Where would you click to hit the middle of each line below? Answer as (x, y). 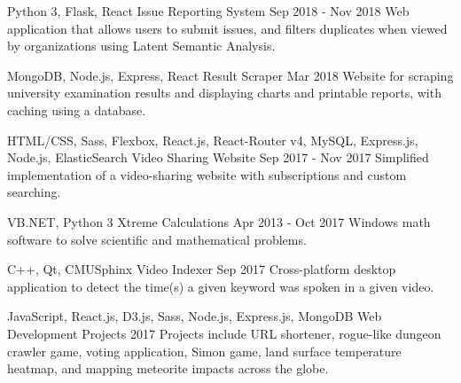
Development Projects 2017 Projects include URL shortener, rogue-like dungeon (224, 333)
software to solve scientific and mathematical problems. (157, 239)
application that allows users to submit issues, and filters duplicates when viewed (227, 28)
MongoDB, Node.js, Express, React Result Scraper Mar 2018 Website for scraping (230, 75)
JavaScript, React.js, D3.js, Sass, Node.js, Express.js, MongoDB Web (195, 316)
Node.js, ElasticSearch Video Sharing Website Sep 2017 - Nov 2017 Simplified (218, 157)
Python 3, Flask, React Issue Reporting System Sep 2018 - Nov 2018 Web (208, 11)
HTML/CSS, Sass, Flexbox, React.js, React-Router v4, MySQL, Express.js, (213, 140)
